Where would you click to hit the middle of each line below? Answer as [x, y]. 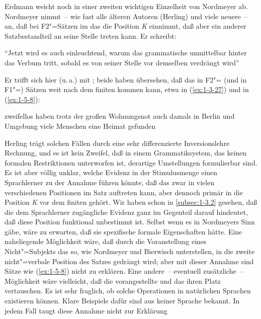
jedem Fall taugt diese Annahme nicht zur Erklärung [86, 310]
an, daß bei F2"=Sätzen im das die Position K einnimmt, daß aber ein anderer [125, 26]
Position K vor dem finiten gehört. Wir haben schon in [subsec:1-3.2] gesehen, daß [131, 202]
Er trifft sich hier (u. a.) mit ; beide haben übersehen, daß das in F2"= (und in [126, 79]
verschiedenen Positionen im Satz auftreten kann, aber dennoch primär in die [124, 192]
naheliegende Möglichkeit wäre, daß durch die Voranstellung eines [106, 241]
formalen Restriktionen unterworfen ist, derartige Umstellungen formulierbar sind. [131, 162]
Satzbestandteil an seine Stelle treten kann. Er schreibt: [91, 35]
